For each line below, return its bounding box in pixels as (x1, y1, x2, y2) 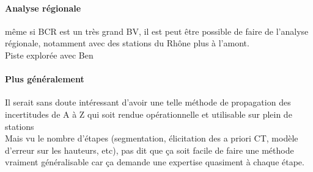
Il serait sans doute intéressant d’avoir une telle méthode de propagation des (5, 96, 291, 109)
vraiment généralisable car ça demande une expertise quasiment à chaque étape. (5, 156, 304, 168)
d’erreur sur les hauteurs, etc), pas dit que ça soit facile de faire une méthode (5, 143, 294, 156)
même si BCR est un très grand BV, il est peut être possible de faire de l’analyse (5, 24, 309, 37)
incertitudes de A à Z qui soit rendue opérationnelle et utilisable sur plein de (5, 107, 292, 120)
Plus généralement (5, 73, 84, 85)
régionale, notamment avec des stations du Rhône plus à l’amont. (5, 37, 249, 49)
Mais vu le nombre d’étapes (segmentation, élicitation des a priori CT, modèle (5, 132, 298, 145)
